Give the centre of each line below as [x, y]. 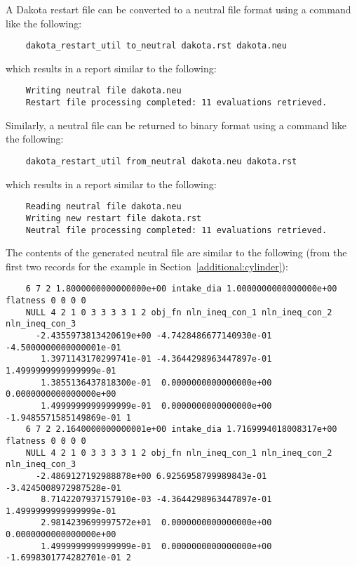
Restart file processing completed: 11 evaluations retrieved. [176, 103]
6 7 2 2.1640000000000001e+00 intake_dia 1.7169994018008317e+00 [181, 429]
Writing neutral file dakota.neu [103, 91]
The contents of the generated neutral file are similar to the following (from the [176, 252]
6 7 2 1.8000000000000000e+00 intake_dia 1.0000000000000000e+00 [181, 289]
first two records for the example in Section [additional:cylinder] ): [147, 266]
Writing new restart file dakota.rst [114, 218]
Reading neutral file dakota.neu [103, 207]
